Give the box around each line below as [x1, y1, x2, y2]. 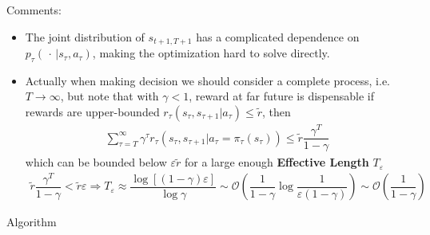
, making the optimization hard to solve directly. [92, 45, 330, 61]
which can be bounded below [25, 154, 167, 170]
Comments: [6, 2, 62, 18]
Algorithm [6, 213, 57, 230]
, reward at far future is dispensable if [189, 88, 375, 104]
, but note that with [60, 88, 159, 104]
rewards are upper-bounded [25, 104, 160, 120]
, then [262, 104, 291, 120]
